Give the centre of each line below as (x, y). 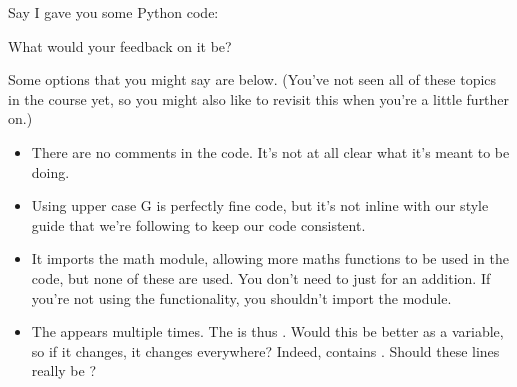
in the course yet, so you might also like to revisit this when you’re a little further (259, 98)
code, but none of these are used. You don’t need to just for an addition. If (261, 277)
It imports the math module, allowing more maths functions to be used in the (270, 258)
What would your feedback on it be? (120, 45)
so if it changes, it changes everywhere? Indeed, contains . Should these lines (265, 350)
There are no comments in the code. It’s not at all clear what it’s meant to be (270, 151)
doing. (50, 171)
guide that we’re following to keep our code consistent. (198, 224)
